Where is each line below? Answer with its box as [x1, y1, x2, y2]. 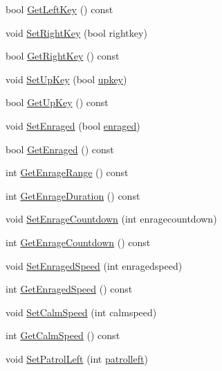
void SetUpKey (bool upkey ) [6, 71, 127, 86]
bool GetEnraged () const [6, 141, 114, 156]
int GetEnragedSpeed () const [6, 282, 133, 296]
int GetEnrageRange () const [6, 165, 129, 180]
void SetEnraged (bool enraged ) [6, 118, 140, 132]
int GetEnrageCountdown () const [6, 234, 151, 249]
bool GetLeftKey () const [6, 2, 113, 16]
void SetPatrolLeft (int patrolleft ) [6, 351, 148, 365]
